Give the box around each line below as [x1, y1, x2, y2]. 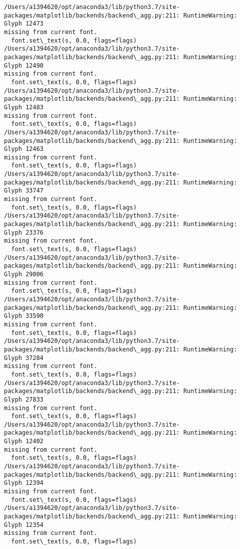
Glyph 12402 [4, 438, 44, 445]
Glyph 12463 [4, 145, 44, 153]
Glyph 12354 [4, 521, 44, 528]
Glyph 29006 [4, 271, 44, 278]
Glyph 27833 [4, 396, 44, 403]
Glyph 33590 [4, 312, 44, 320]
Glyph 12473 [4, 20, 44, 28]
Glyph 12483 [4, 103, 44, 111]
